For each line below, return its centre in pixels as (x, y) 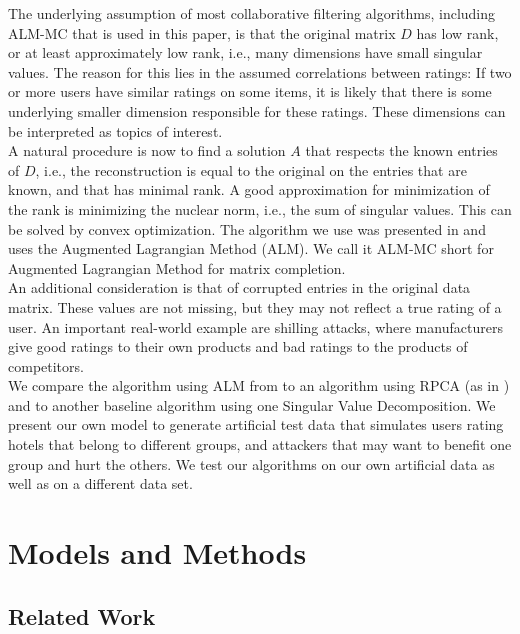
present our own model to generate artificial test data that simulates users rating (256, 424)
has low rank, (457, 32)
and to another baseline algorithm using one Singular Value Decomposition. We (252, 404)
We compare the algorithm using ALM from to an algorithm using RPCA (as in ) (259, 385)
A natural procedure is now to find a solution (147, 150)
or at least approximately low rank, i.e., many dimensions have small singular (245, 52)
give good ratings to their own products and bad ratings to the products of (238, 346)
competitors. (46, 365)
